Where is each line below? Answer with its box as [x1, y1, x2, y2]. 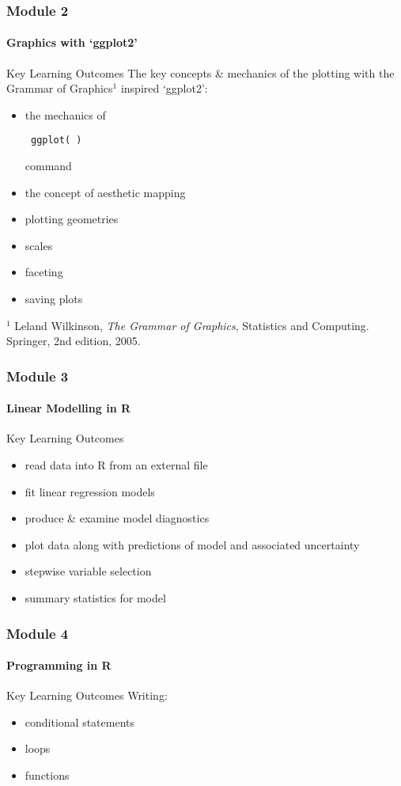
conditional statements [25, 713, 135, 730]
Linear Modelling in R [6, 400, 131, 416]
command [25, 158, 72, 174]
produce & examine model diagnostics [25, 510, 210, 526]
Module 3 [6, 366, 69, 385]
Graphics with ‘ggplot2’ [6, 34, 138, 51]
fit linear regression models [25, 483, 155, 499]
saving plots [25, 290, 83, 307]
